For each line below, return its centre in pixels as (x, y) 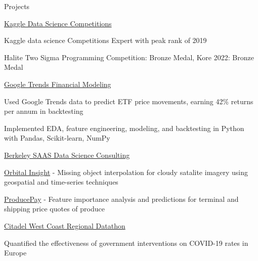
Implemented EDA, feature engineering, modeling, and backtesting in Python (124, 128)
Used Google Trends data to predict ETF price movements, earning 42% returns (129, 101)
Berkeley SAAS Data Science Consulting (67, 155)
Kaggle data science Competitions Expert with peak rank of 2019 (105, 40)
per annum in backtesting (44, 111)
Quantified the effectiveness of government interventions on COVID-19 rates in (126, 243)
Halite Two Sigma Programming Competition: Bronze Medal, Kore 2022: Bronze (129, 57)
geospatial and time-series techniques (61, 182)
